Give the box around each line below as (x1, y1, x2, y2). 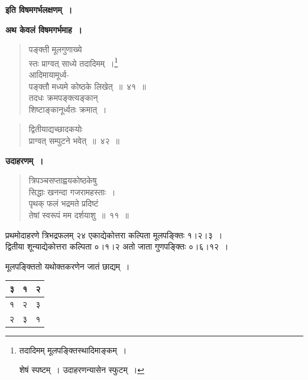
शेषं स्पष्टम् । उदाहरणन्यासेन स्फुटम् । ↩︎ (19, 363, 144, 376)
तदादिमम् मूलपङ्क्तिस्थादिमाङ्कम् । (19, 343, 127, 356)
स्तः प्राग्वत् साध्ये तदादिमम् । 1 (28, 55, 118, 69)
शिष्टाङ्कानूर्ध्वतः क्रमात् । (28, 103, 107, 115)
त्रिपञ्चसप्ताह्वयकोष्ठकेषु (28, 174, 97, 186)
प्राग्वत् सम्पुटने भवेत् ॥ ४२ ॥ (28, 135, 120, 146)
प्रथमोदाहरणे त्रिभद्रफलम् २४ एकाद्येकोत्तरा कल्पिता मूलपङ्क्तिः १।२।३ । (5, 228, 223, 241)
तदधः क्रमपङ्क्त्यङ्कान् (28, 91, 98, 104)
